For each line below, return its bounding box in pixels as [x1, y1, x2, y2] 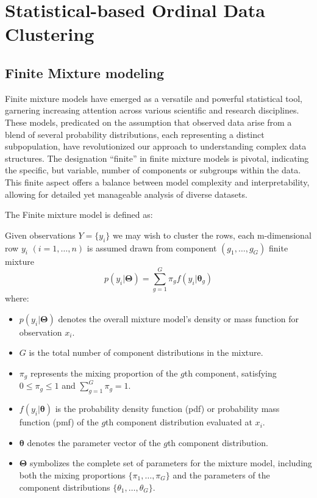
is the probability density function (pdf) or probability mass [55, 402, 280, 415]
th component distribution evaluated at [105, 416, 252, 428]
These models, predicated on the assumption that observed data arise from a [5, 115, 292, 128]
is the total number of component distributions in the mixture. [29, 346, 263, 359]
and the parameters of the [173, 469, 270, 482]
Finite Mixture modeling [5, 63, 165, 82]
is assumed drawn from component [87, 241, 217, 254]
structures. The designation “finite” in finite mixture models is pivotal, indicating [5, 151, 309, 164]
